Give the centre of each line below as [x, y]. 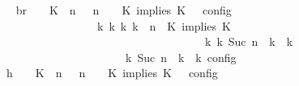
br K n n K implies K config [124, 10]
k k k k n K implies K [164, 25]
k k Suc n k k [249, 41]
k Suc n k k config [181, 57]
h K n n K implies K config [112, 73]
